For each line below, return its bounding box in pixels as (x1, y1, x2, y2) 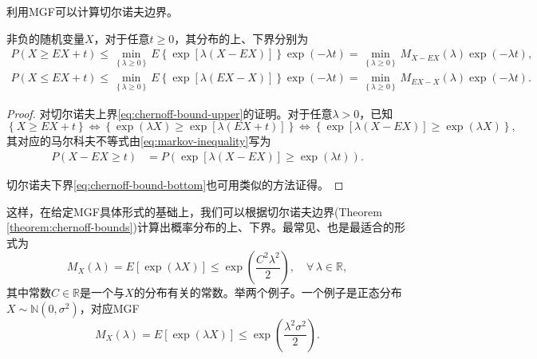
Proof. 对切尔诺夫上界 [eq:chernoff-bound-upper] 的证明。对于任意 (6, 105, 333, 121)
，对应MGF (79, 299, 140, 316)
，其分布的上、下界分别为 (174, 30, 309, 46)
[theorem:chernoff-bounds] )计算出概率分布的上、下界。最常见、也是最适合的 (6, 219, 394, 235)
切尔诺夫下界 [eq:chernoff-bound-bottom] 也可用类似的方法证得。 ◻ (6, 176, 344, 192)
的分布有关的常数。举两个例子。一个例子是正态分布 (133, 284, 402, 301)
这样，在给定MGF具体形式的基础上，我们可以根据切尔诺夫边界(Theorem (6, 203, 382, 219)
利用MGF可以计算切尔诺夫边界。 (6, 3, 178, 19)
